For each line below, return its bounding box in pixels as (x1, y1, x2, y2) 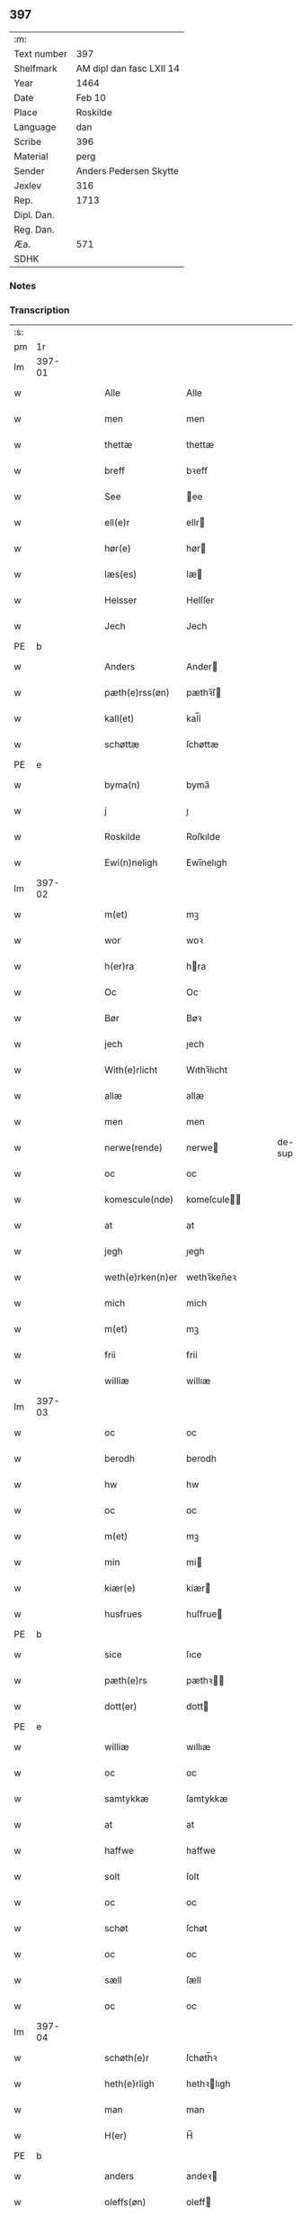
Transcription (9, 304, 70, 316)
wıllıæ (185, 1741, 211, 1754)
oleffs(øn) (104, 2196, 147, 2209)
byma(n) (104, 779, 141, 791)
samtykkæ (104, 1792, 149, 1805)
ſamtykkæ (185, 1792, 228, 1805)
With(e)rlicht (104, 1063, 158, 1076)
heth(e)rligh (104, 2077, 155, 2090)
